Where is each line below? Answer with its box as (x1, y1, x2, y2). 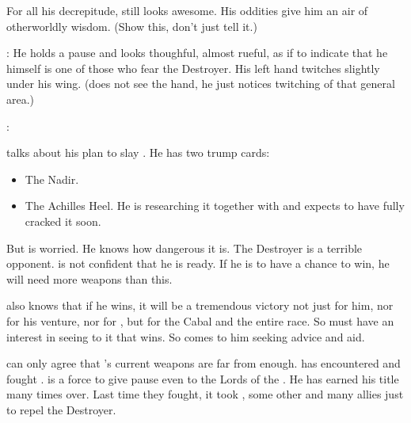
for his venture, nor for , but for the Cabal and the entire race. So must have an (6, 312, 394, 329)
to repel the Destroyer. (6, 401, 116, 417)
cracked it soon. (25, 212, 101, 229)
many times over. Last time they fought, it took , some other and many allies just (6, 386, 404, 402)
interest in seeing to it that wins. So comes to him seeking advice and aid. (6, 328, 365, 345)
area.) (6, 90, 35, 107)
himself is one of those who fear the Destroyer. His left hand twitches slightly (6, 59, 380, 76)
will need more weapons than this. (6, 270, 173, 287)
